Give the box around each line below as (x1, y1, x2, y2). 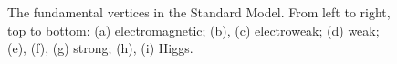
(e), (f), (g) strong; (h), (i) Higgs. (7, 38, 193, 58)
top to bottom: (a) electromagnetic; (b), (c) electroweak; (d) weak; (7, 20, 380, 39)
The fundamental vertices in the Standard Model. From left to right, (7, 3, 391, 21)
